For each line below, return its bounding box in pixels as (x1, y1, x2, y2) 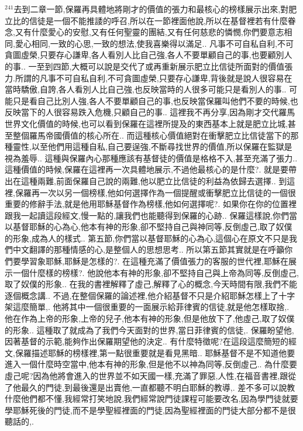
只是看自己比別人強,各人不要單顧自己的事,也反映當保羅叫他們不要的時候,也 (12, 94, 298, 106)
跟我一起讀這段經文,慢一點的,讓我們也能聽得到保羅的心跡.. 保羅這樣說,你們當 (5, 209, 298, 221)
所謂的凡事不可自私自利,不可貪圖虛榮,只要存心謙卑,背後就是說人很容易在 (15, 71, 292, 84)
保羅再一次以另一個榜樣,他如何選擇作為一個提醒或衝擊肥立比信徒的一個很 (15, 186, 296, 198)
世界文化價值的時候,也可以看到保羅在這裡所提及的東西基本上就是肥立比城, (5, 117, 288, 129)
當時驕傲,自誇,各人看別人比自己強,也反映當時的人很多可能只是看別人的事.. (5, 83, 287, 95)
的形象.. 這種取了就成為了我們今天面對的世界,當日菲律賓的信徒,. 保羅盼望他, (5, 323, 294, 336)
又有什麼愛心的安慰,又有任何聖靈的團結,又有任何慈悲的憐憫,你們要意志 (15, 26, 284, 38)
